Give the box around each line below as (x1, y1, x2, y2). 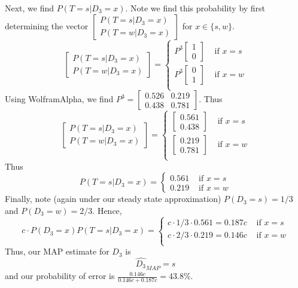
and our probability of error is (5, 269, 115, 282)
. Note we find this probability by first (125, 2, 266, 14)
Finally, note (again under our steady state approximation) (5, 192, 221, 205)
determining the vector (5, 19, 89, 32)
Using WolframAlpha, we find (5, 93, 114, 105)
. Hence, (92, 204, 122, 216)
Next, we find (5, 2, 54, 14)
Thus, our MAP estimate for (5, 245, 110, 258)
